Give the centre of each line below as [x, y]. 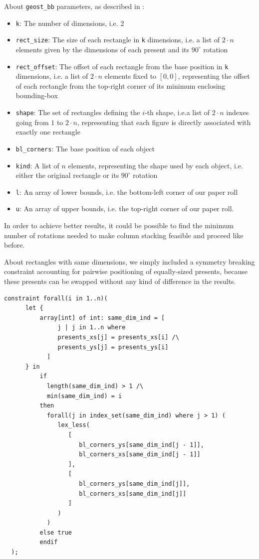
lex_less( [74, 425]
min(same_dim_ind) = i [84, 396]
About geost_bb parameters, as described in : [74, 6]
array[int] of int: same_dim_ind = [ [102, 318]
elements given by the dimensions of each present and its [103, 49]
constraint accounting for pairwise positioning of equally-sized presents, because [126, 271]
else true [56, 532]
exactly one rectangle [48, 132]
